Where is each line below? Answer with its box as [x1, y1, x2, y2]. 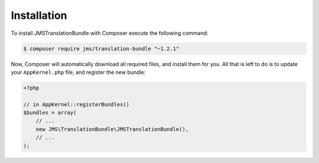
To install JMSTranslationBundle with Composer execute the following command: [11, 30, 209, 37]
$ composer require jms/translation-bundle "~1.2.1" [23, 45, 180, 52]
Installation [11, 9, 67, 22]
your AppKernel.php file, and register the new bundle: [11, 69, 146, 76]
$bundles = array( [23, 109, 77, 116]
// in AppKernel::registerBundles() [23, 101, 130, 107]
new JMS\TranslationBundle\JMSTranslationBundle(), [35, 126, 189, 132]
